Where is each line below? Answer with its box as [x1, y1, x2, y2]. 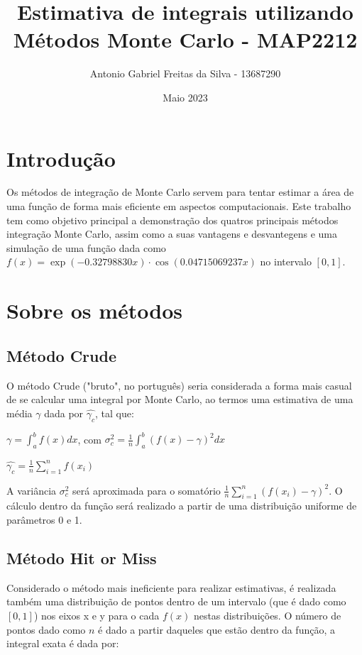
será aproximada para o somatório [72, 483, 221, 497]
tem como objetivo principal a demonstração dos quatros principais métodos [6, 212, 339, 227]
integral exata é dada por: [6, 636, 119, 651]
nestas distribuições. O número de [193, 608, 341, 623]
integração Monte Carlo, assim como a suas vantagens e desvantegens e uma [6, 226, 338, 241]
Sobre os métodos [6, 296, 182, 325]
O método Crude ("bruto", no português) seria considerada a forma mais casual [6, 378, 352, 392]
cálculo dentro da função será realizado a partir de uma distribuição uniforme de [6, 498, 357, 513]
